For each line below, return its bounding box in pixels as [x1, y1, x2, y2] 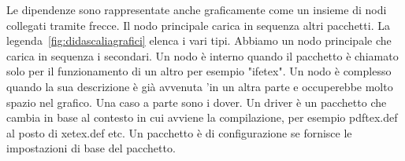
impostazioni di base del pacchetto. [6, 140, 176, 156]
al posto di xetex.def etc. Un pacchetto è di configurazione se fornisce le [6, 124, 352, 141]
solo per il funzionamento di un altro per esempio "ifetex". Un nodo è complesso [6, 63, 392, 79]
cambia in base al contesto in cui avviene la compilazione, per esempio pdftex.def [6, 109, 398, 126]
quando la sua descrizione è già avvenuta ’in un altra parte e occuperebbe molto [6, 78, 393, 94]
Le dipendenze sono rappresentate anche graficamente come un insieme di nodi [6, 2, 387, 17]
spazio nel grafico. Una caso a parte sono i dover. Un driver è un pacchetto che [6, 93, 387, 110]
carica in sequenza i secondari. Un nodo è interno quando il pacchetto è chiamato [6, 47, 399, 64]
